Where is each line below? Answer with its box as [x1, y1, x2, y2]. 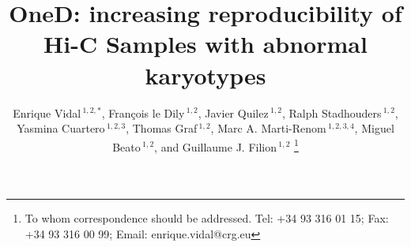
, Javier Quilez [198, 104, 269, 121]
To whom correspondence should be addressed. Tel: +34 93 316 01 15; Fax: [25, 209, 389, 226]
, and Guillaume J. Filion [154, 138, 277, 155]
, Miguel [354, 120, 394, 137]
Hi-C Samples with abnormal [43, 28, 368, 60]
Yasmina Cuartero [17, 120, 105, 137]
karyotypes [145, 58, 266, 91]
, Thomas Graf [126, 120, 198, 137]
